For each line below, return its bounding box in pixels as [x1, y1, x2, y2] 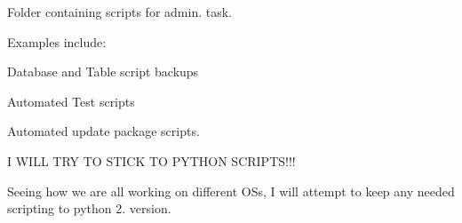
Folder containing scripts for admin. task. [7, 3, 232, 20]
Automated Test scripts [7, 92, 135, 110]
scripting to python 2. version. [7, 199, 171, 218]
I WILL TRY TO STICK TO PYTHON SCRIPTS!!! [7, 151, 296, 170]
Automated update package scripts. [7, 122, 200, 140]
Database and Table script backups [7, 62, 199, 81]
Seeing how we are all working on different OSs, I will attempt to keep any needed [7, 181, 455, 200]
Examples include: [7, 32, 107, 51]
